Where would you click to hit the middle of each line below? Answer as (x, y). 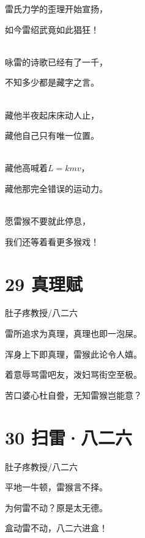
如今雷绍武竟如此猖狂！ (52, 29)
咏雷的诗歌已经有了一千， (56, 61)
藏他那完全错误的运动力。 (56, 188)
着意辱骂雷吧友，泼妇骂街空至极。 (73, 374)
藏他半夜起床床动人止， (52, 115)
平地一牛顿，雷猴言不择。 (56, 487)
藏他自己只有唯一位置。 (52, 135)
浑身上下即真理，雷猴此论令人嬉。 (73, 354)
